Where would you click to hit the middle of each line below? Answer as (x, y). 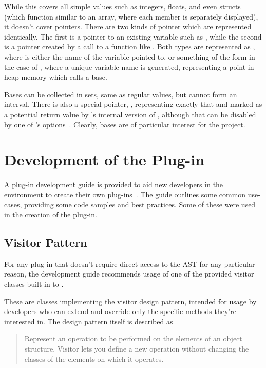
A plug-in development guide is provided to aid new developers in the (114, 184)
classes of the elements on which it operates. (94, 358)
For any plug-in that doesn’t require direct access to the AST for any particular (130, 263)
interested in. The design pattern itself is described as (89, 321)
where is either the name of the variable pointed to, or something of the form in (130, 56)
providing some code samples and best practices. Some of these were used (140, 204)
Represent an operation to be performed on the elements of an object (133, 338)
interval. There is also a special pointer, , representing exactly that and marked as (133, 104)
